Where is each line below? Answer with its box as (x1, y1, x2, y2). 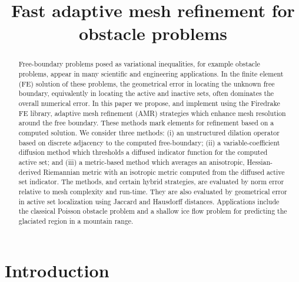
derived (18, 167, 41, 177)
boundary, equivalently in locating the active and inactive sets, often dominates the (18, 88, 274, 98)
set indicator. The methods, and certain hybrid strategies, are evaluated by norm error (18, 177, 284, 187)
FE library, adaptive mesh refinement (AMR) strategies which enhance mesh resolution (18, 108, 286, 118)
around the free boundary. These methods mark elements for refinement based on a (18, 118, 274, 128)
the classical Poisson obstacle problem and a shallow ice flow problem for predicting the (18, 206, 287, 216)
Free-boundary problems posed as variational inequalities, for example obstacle (18, 59, 260, 69)
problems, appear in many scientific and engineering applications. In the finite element (18, 69, 284, 79)
